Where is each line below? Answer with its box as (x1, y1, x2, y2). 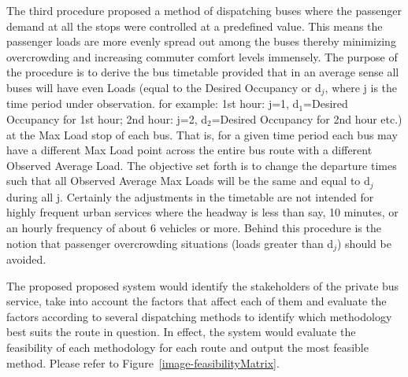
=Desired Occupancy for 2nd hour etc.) (211, 111, 402, 128)
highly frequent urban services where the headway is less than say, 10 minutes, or (6, 204, 399, 220)
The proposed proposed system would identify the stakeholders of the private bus (6, 277, 399, 294)
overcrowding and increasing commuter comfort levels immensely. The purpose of (6, 48, 398, 65)
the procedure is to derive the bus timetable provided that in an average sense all (6, 64, 399, 80)
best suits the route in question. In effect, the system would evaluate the (6, 323, 356, 340)
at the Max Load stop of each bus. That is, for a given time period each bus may (6, 126, 398, 142)
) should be (336, 235, 391, 251)
